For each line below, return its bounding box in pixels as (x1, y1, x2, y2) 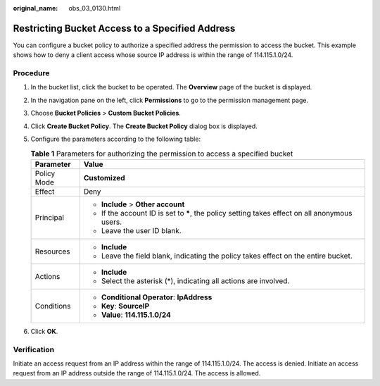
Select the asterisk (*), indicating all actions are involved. (101, 275, 290, 285)
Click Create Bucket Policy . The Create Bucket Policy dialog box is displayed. (30, 122, 258, 130)
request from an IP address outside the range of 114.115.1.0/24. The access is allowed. (13, 369, 261, 378)
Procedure (13, 68, 50, 78)
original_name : (13, 4, 58, 12)
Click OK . (30, 327, 58, 335)
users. (101, 217, 122, 227)
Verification (13, 344, 55, 354)
